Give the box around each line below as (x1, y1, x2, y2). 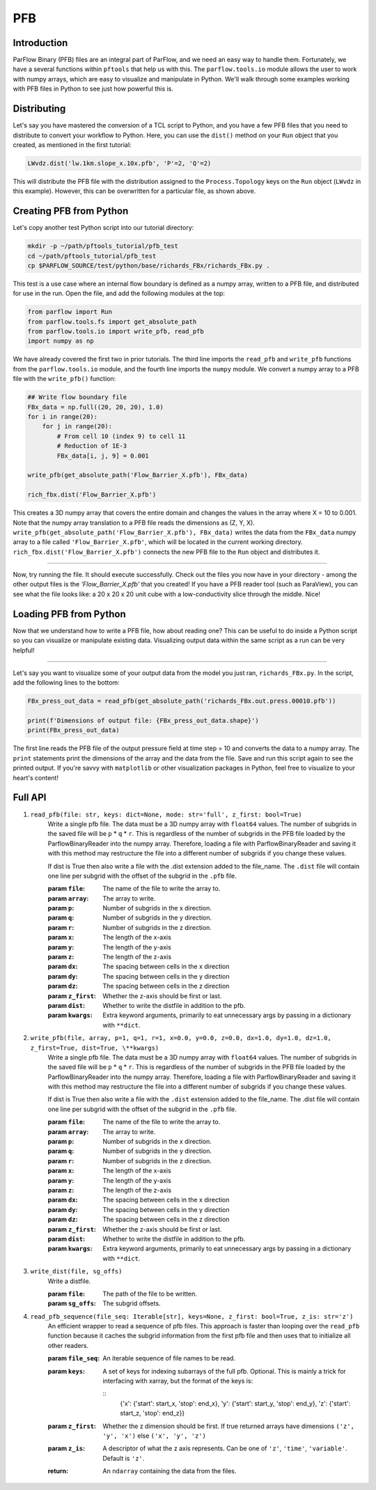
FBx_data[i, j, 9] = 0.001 (56, 451, 149, 460)
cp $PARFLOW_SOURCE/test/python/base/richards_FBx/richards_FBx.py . (27, 261, 270, 270)
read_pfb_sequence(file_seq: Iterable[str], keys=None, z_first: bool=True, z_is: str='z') (30, 1312, 354, 1320)
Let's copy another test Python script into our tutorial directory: (13, 224, 194, 232)
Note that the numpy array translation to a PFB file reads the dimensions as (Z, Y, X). (13, 518, 256, 527)
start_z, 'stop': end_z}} (120, 1409, 185, 1418)
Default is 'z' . (102, 1454, 145, 1462)
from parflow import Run (27, 308, 113, 316)
